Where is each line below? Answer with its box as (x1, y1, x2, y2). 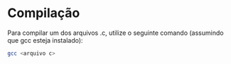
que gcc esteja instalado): (7, 36, 83, 44)
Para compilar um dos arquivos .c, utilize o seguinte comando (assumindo (7, 28, 224, 37)
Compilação (7, 5, 80, 21)
